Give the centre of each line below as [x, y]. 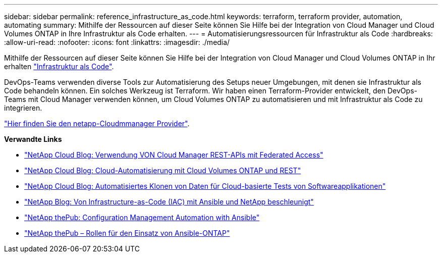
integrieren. [23, 108]
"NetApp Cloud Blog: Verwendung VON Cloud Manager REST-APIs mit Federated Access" [174, 155]
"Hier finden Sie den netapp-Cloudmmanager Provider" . [97, 123]
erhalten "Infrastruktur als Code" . [59, 66]
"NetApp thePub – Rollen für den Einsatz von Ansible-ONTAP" [127, 233]
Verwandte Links [33, 139]
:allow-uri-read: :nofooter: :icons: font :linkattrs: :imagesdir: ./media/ [117, 42]
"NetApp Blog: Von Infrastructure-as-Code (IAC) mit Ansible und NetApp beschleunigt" [169, 202]
